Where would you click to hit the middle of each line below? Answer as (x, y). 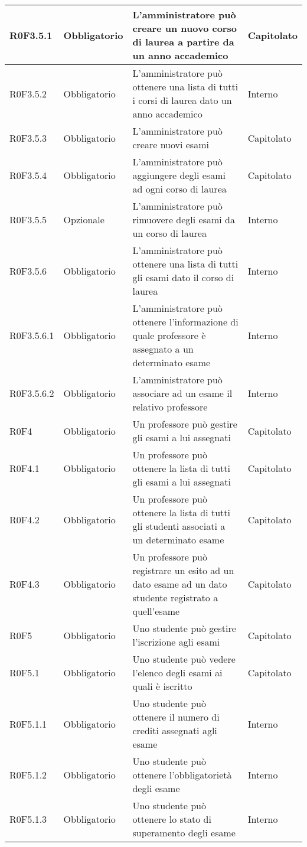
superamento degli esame (184, 833)
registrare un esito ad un (183, 570)
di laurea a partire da (183, 42)
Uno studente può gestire (184, 628)
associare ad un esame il (182, 393)
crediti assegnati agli (175, 730)
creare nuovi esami (171, 144)
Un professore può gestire (185, 424)
